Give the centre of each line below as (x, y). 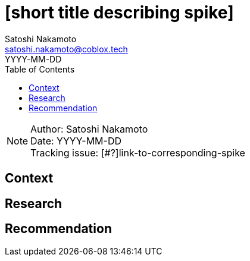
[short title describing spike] (119, 12)
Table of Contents (40, 69)
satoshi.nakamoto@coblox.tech (66, 49)
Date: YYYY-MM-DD (76, 141)
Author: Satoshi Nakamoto (89, 129)
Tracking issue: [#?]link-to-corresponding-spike (138, 152)
